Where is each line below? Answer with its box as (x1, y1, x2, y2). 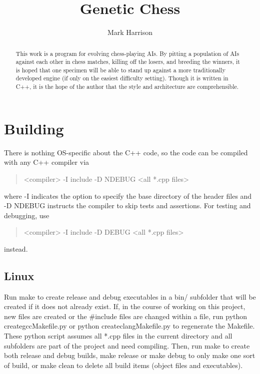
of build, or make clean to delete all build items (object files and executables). (4, 360, 243, 370)
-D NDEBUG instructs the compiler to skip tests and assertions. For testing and (4, 200, 251, 211)
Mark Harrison (107, 27, 153, 37)
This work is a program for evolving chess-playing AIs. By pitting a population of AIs (15, 49, 239, 57)
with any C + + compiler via (4, 157, 89, 167)
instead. (4, 243, 28, 254)
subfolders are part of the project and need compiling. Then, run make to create (4, 340, 250, 351)
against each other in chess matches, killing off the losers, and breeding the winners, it (15, 57, 240, 66)
